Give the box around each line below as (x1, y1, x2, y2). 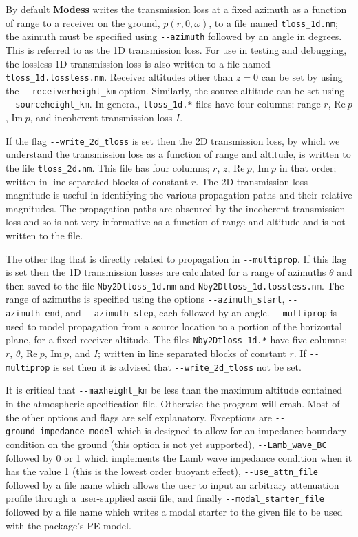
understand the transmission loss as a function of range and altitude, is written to (6, 147, 351, 161)
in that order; (279, 160, 337, 174)
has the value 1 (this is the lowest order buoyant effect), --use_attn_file (6, 464, 318, 478)
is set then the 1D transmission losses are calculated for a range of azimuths (6, 265, 326, 279)
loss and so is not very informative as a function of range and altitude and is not (6, 214, 346, 229)
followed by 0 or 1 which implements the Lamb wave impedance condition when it (6, 450, 352, 465)
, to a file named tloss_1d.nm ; (209, 15, 338, 30)
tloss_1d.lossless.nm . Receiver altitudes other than (6, 70, 233, 84)
